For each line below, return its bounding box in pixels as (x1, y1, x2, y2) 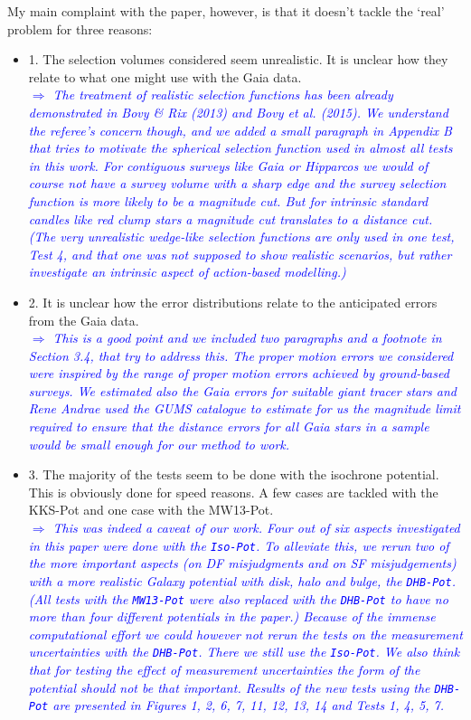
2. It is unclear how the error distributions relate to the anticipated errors (28, 292, 438, 311)
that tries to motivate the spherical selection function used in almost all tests (28, 138, 453, 157)
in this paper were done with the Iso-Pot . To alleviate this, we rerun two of (28, 535, 449, 554)
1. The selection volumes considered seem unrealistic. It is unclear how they (28, 50, 448, 69)
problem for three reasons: (7, 19, 153, 38)
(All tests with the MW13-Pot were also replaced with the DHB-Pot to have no (28, 589, 448, 608)
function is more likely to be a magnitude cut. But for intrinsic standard (28, 191, 429, 210)
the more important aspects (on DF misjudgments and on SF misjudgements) (28, 554, 457, 573)
